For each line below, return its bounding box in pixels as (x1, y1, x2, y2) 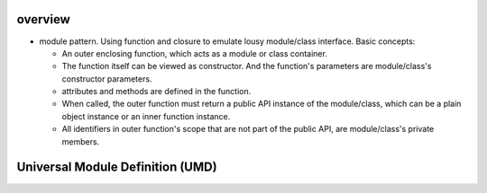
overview (16, 12, 71, 27)
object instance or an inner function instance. (61, 110, 231, 121)
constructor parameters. (61, 73, 152, 84)
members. (61, 136, 100, 147)
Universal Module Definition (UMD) (16, 160, 217, 175)
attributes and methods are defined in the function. (61, 86, 252, 97)
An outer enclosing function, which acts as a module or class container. (61, 48, 328, 58)
